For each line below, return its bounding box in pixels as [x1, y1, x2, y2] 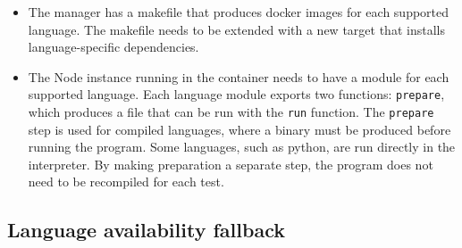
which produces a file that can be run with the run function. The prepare [28, 103, 434, 121]
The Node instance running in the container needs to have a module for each [28, 67, 449, 86]
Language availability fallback [7, 216, 285, 244]
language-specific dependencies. [28, 37, 199, 56]
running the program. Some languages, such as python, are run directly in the [28, 137, 456, 156]
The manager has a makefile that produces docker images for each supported [28, 3, 449, 21]
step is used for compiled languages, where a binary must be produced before [28, 120, 451, 138]
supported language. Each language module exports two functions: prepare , [28, 85, 445, 103]
